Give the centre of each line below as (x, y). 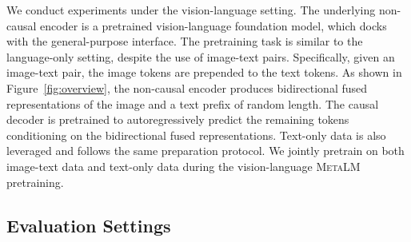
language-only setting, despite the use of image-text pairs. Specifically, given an (201, 56)
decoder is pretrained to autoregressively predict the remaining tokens (178, 119)
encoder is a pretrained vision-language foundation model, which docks (213, 25)
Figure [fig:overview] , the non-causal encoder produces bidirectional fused (187, 87)
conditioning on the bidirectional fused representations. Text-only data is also (196, 135)
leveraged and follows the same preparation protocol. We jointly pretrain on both (205, 151)
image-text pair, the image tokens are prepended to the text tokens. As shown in (204, 72)
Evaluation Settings (89, 225)
